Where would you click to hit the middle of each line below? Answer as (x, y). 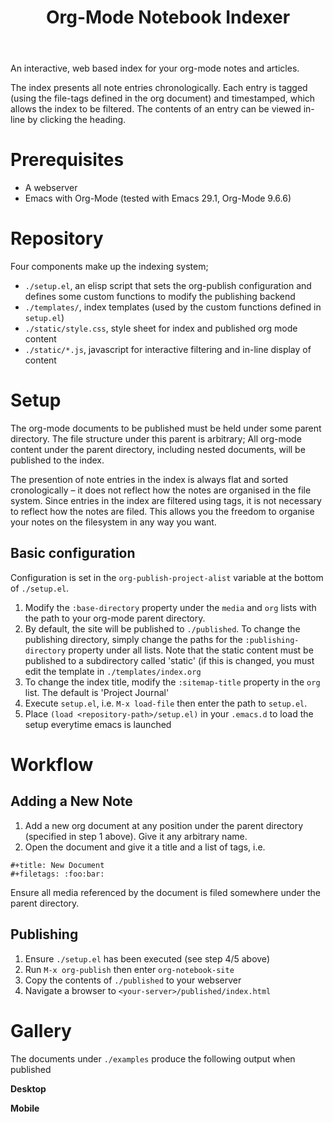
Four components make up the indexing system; (109, 267)
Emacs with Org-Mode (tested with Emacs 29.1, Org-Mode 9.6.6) (158, 198)
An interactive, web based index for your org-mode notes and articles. (155, 68)
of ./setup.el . (40, 588)
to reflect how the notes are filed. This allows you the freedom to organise (162, 511)
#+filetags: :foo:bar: (57, 874)
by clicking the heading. (77, 120)
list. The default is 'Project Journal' (97, 692)
